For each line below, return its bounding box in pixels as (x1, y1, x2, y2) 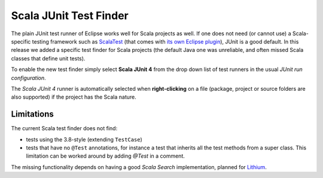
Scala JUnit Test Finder (11, 9, 129, 22)
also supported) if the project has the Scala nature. (11, 93, 137, 101)
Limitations (11, 109, 54, 119)
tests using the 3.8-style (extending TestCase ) (26, 136, 143, 143)
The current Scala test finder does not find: (11, 125, 118, 132)
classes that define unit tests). (11, 54, 86, 62)
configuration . (11, 74, 46, 81)
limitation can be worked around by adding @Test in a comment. (26, 152, 185, 159)
